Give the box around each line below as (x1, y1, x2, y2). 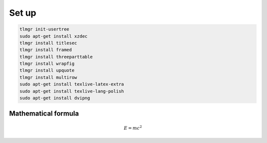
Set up (9, 7, 37, 18)
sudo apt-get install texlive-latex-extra (19, 82, 124, 87)
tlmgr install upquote (19, 68, 75, 73)
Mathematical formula (9, 110, 79, 118)
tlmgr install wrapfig (19, 61, 75, 66)
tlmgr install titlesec (19, 40, 78, 46)
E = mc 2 (124, 124, 142, 131)
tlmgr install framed (19, 47, 72, 53)
